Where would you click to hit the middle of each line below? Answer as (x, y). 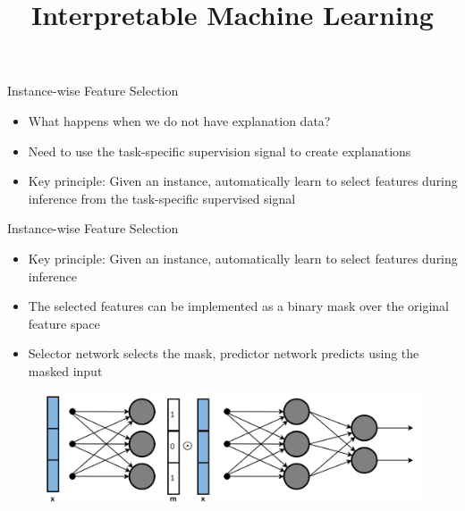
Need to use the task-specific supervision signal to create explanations (220, 151)
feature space (64, 323)
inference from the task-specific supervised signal (162, 198)
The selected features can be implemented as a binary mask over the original (238, 306)
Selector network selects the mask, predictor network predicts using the (224, 353)
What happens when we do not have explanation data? (179, 120)
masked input (65, 370)
